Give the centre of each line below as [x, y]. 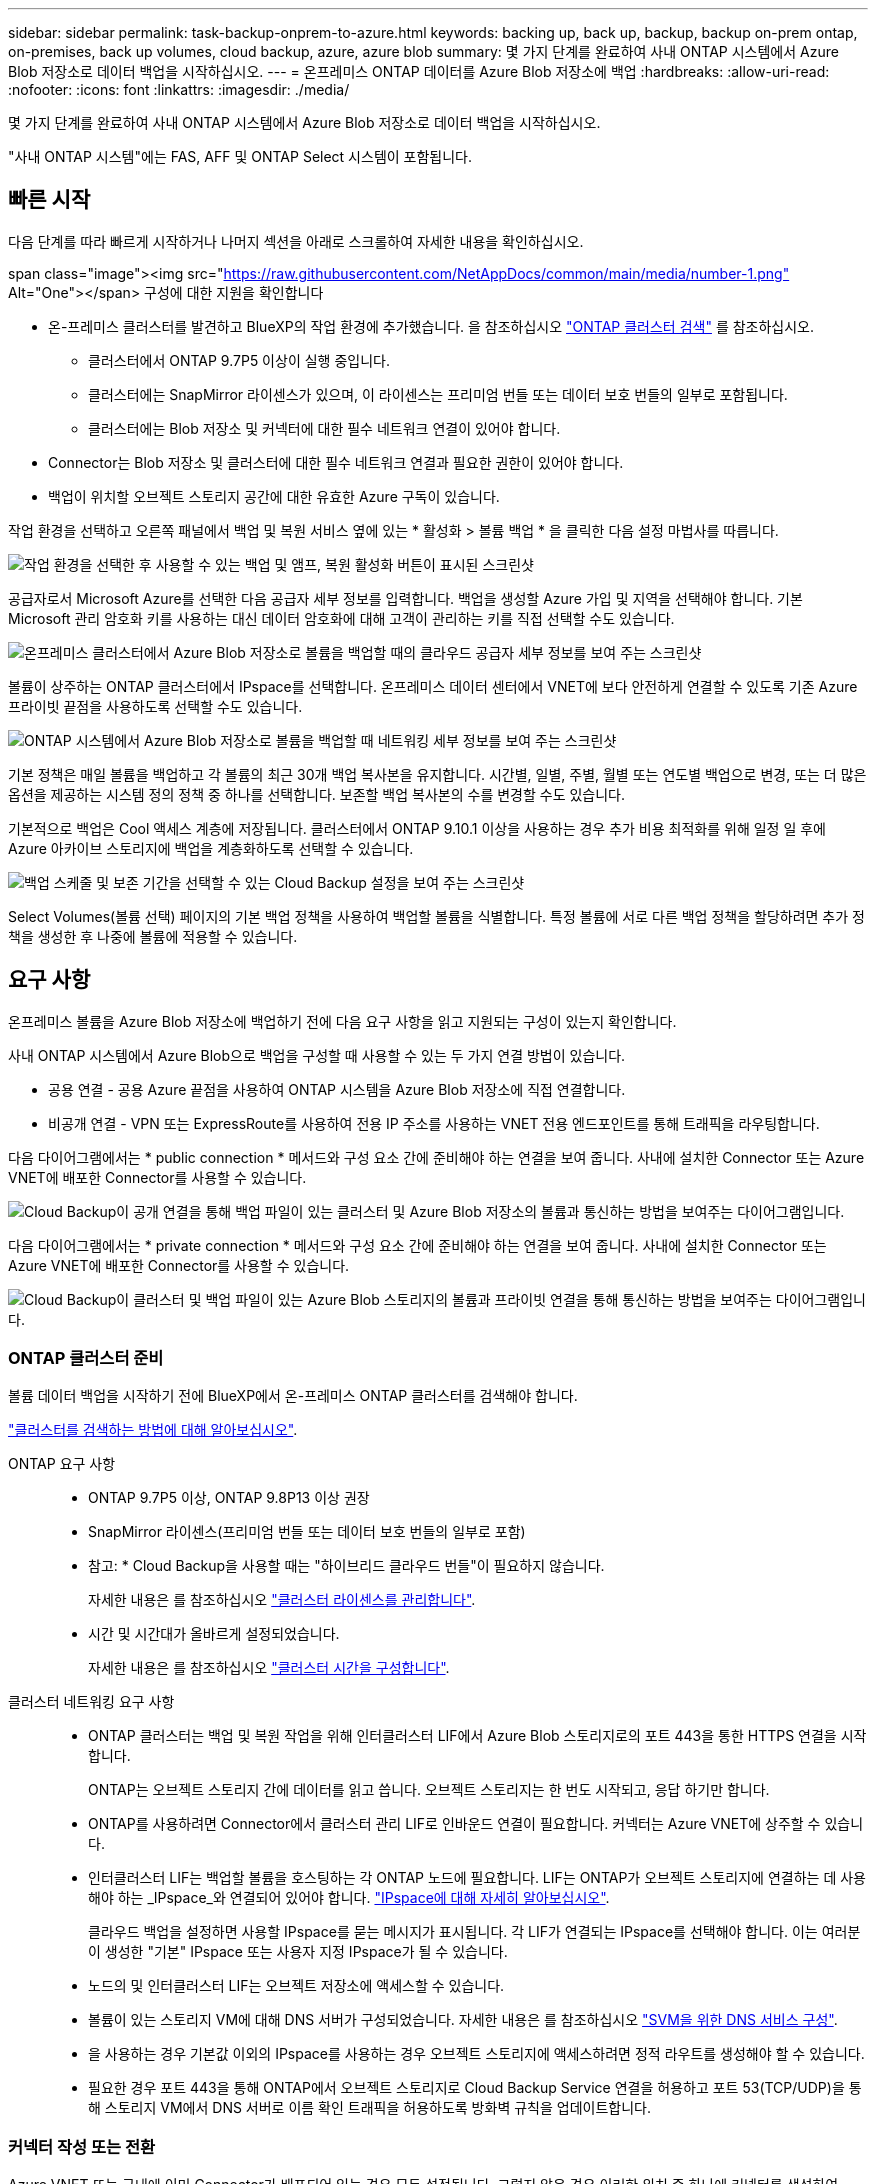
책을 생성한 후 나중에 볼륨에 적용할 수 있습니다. [153, 936]
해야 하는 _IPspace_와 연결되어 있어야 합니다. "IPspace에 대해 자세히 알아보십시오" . [349, 1898]
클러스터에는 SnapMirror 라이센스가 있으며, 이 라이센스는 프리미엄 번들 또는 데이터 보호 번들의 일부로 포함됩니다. [438, 394]
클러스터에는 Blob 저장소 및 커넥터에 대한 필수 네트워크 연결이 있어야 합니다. [324, 428]
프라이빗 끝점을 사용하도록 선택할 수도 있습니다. [155, 706]
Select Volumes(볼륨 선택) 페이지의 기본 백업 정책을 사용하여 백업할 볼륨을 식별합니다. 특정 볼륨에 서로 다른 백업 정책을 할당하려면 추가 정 [436, 916]
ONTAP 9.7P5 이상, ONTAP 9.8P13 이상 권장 [229, 1498]
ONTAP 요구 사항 [62, 1464]
